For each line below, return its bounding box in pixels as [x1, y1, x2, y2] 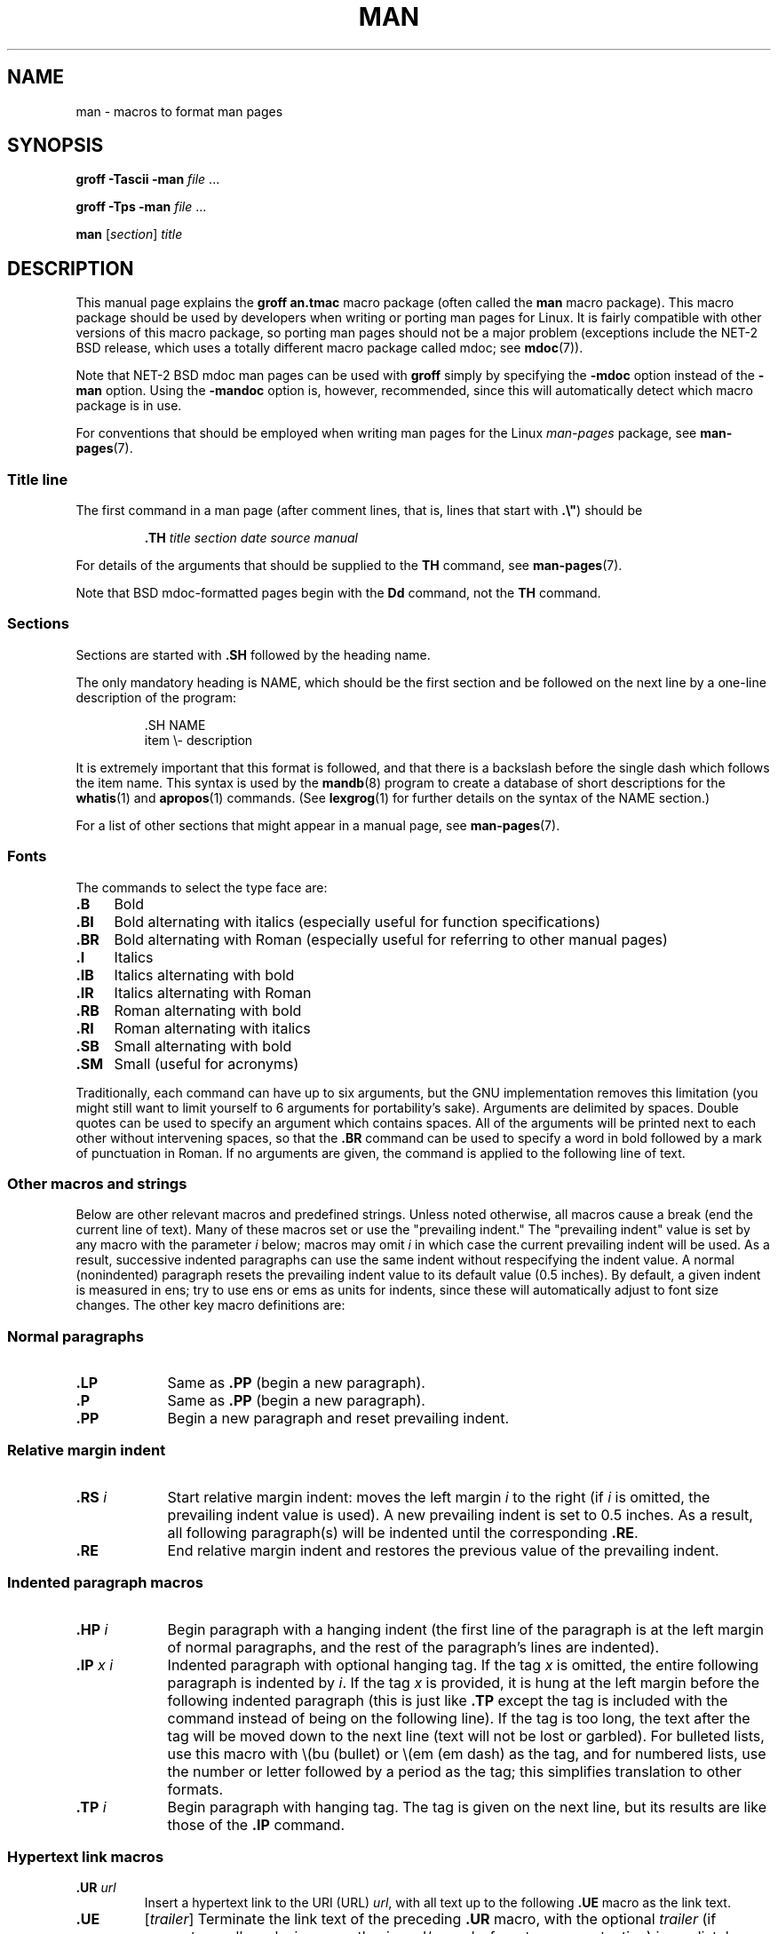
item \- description [144, 732, 253, 748]
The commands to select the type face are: [75, 879, 328, 895]
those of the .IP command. [167, 1815, 345, 1834]
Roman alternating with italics [114, 1019, 311, 1037]
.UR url [75, 1880, 116, 1896]
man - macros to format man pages [75, 103, 283, 119]
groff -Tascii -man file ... [75, 171, 220, 187]
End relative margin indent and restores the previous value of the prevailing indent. [167, 1541, 719, 1559]
